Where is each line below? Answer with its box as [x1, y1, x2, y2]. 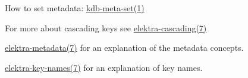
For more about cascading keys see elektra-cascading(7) [5, 21, 207, 34]
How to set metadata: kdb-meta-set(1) [5, 2, 145, 14]
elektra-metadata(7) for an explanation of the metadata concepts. [5, 41, 244, 54]
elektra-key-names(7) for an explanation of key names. [5, 61, 203, 73]
